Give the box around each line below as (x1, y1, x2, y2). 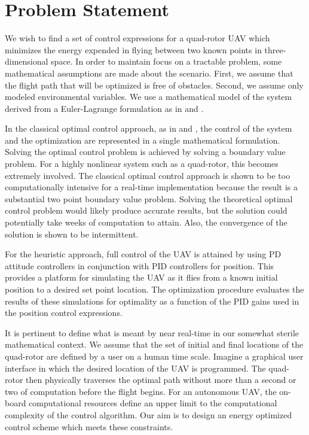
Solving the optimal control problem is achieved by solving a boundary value (5, 145, 286, 158)
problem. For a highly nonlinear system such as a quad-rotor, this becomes (5, 157, 279, 170)
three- (264, 43, 286, 56)
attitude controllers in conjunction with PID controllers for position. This (5, 259, 274, 272)
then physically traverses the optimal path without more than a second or (26, 373, 296, 386)
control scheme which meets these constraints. (5, 420, 173, 433)
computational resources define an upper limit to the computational (29, 397, 277, 409)
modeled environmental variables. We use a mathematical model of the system (5, 90, 292, 103)
